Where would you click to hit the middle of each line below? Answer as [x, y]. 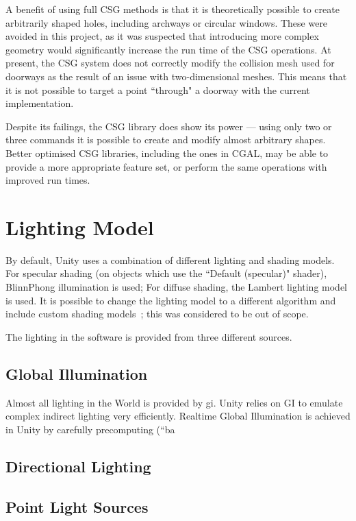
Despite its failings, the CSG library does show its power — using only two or [169, 126]
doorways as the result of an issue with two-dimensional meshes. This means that [176, 76]
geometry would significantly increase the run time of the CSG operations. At [168, 49]
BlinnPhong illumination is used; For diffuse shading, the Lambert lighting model [177, 287]
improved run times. [48, 180]
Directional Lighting [78, 466]
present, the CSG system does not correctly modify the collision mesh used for [170, 63]
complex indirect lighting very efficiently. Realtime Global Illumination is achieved [178, 416]
